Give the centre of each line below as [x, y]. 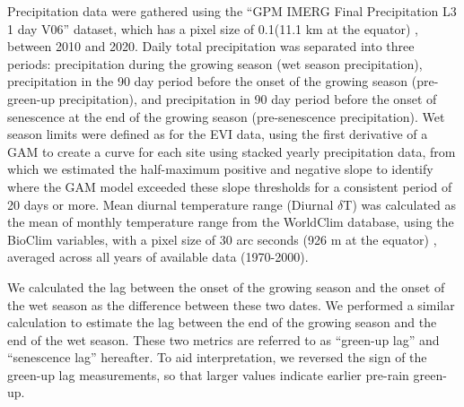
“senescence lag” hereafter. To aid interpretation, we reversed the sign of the [217, 357]
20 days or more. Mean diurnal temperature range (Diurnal [171, 204]
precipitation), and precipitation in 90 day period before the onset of [248, 98]
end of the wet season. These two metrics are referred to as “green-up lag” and [223, 339]
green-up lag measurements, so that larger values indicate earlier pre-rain [208, 374]
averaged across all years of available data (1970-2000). [158, 257]
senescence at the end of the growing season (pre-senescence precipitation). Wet [226, 116]
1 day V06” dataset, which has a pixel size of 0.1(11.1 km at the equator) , [213, 28]
